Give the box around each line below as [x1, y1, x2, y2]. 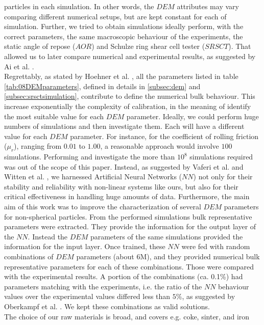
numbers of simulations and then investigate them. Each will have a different [4, 121, 245, 131]
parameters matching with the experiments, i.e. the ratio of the [4, 281, 202, 291]
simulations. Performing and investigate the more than [4, 151, 175, 162]
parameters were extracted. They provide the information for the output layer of [4, 221, 256, 232]
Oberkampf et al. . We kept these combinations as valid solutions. [4, 301, 210, 312]
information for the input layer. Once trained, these [4, 241, 165, 252]
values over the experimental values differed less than [4, 291, 171, 302]
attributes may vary [177, 1, 239, 11]
